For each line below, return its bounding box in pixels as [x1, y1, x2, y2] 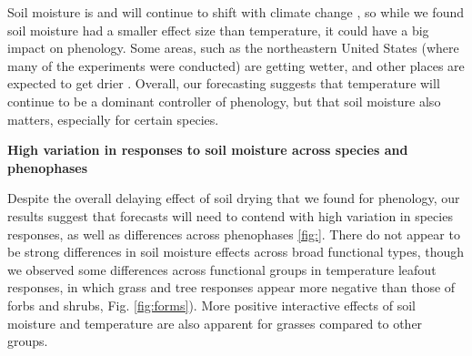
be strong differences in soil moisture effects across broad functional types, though [7, 242, 465, 261]
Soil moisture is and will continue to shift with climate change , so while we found [7, 3, 464, 21]
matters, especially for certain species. [7, 109, 219, 128]
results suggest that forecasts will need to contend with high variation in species [7, 206, 453, 225]
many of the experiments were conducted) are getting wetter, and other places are [7, 56, 465, 75]
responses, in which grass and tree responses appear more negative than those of [7, 278, 456, 297]
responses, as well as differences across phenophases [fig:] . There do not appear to [7, 224, 460, 243]
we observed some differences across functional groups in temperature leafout [7, 259, 437, 279]
